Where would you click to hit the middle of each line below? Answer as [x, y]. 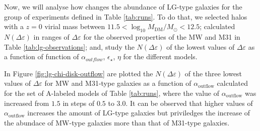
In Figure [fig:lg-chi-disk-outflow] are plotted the [79, 73]
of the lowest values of [201, 46]
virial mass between [75, 26]
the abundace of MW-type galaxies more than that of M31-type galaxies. [117, 122]
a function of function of [42, 56]
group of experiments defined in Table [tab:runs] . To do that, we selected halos [126, 16]
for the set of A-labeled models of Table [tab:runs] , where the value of [112, 93]
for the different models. [160, 56]
